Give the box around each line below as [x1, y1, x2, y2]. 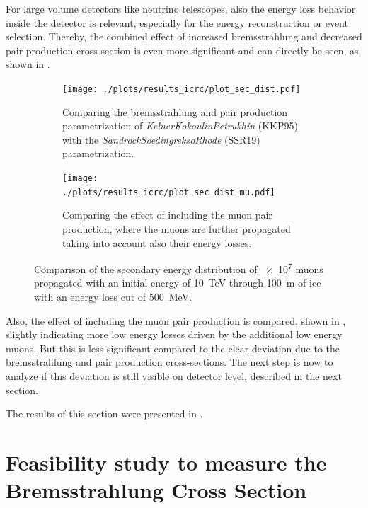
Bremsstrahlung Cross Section [6, 475, 307, 504]
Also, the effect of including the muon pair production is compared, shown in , [6, 313, 346, 328]
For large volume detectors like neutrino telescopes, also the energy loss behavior [6, 1, 356, 16]
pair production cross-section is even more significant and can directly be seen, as [6, 42, 359, 57]
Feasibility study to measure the [6, 447, 327, 476]
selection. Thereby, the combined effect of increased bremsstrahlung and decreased [6, 29, 362, 44]
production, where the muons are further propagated [62, 221, 291, 236]
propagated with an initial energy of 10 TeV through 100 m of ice [34, 275, 321, 290]
